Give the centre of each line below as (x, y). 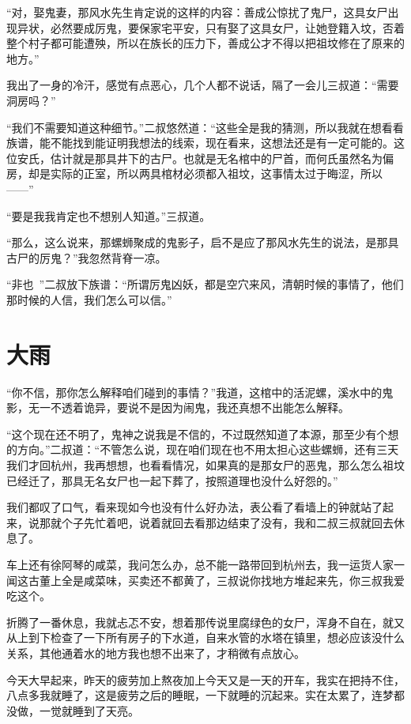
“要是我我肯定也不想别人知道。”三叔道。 (109, 215)
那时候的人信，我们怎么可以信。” (89, 299)
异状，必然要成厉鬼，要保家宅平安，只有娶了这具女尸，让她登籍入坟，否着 (211, 27)
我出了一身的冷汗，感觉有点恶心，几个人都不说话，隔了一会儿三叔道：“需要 (203, 85)
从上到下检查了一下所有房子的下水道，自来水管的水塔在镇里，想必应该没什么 (205, 637)
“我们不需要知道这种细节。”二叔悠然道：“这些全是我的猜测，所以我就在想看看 (205, 127)
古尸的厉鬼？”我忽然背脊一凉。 (87, 257)
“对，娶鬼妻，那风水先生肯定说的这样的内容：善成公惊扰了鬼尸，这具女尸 (197, 12)
